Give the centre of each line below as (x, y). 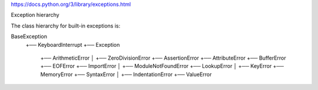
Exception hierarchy (35, 15)
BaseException (29, 37)
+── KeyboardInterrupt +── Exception (73, 44)
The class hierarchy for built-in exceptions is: (66, 26)
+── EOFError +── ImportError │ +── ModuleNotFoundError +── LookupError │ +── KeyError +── (162, 66)
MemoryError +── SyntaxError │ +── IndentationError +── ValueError (126, 74)
